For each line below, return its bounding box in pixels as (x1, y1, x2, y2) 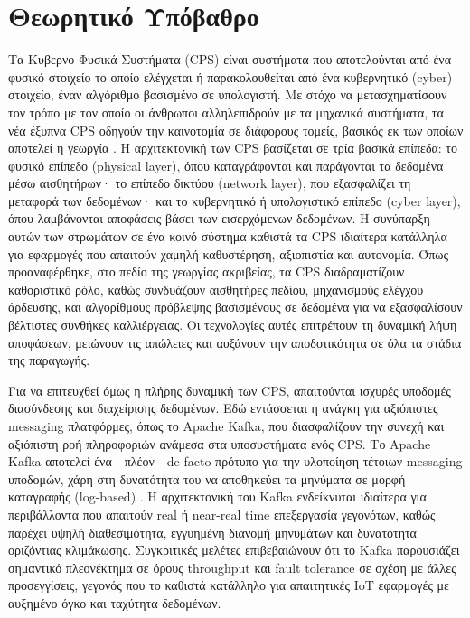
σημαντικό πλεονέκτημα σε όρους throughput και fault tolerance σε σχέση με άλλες (8, 557, 456, 576)
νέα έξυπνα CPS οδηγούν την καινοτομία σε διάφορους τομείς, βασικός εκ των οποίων (8, 120, 464, 139)
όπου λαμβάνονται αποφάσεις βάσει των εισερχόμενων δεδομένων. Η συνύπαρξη (8, 209, 430, 228)
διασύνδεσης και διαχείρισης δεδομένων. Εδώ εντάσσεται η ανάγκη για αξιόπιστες (8, 398, 438, 417)
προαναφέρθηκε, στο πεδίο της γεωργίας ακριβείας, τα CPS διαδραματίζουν (8, 262, 405, 281)
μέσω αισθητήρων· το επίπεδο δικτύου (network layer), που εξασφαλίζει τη (8, 173, 411, 192)
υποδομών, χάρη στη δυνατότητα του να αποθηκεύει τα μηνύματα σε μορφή (8, 469, 406, 488)
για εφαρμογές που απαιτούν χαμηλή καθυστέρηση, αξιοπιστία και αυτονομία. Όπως (8, 244, 449, 263)
